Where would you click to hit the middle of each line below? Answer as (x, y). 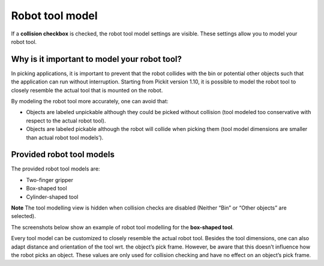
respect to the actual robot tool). (66, 121)
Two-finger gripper (49, 180)
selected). (23, 216)
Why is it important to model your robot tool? (97, 59)
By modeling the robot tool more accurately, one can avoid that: (90, 101)
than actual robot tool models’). (65, 138)
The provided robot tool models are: (55, 169)
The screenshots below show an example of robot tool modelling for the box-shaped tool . (122, 227)
